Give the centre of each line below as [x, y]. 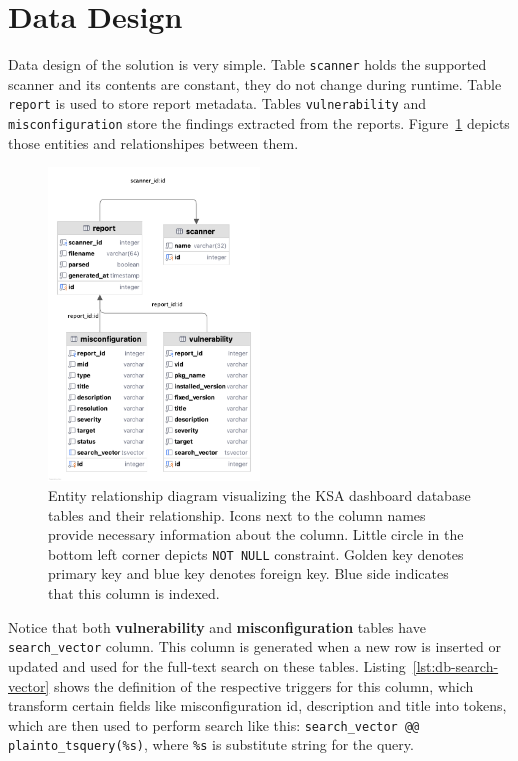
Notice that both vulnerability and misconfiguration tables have [217, 626]
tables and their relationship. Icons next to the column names [237, 514]
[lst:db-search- [455, 665]
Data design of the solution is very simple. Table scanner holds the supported [247, 64]
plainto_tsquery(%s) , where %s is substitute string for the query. [211, 744]
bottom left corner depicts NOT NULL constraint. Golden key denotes [256, 553]
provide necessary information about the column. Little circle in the [256, 534]
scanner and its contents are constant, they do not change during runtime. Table [255, 83]
